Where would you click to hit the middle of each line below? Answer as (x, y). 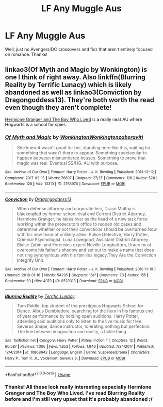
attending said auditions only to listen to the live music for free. (80, 321)
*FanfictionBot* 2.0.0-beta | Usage (38, 374)
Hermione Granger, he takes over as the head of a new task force (82, 219)
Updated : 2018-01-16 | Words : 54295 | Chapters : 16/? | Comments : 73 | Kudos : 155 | (77, 275)
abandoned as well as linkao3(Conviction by (73, 93)
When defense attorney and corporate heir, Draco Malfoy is (76, 209)
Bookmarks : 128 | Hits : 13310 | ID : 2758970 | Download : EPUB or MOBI (65, 184)
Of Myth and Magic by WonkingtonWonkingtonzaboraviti (74, 137)
